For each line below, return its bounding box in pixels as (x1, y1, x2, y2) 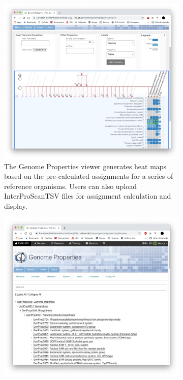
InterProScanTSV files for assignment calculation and (4, 191, 171, 201)
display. (4, 201, 27, 211)
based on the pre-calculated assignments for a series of (4, 171, 173, 181)
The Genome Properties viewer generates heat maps (4, 161, 167, 171)
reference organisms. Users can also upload (4, 180, 137, 191)
